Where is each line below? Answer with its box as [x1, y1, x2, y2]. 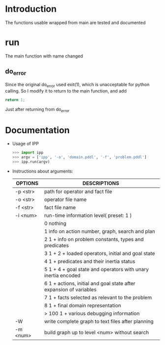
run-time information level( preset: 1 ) [44, 212, 132, 219]
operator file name [44, 196, 87, 203]
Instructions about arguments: [12, 168, 74, 174]
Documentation [5, 124, 70, 136]
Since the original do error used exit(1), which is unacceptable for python [5, 81, 150, 89]
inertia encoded [44, 272, 81, 279]
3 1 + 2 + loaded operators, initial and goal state [44, 250, 155, 257]
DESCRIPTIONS [82, 180, 119, 187]
